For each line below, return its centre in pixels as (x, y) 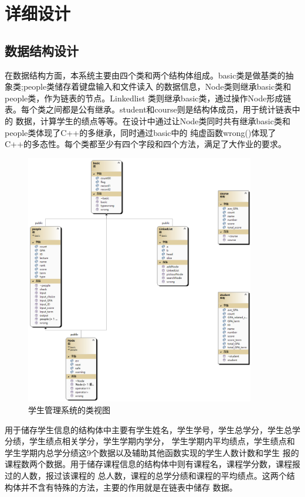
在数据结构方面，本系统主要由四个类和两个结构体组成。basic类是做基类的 (145, 75)
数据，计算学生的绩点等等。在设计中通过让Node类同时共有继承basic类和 (153, 120)
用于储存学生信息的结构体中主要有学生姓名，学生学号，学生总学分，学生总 (148, 429)
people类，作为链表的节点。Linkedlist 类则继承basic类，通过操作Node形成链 (148, 98)
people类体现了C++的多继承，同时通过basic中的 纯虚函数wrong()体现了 (140, 132)
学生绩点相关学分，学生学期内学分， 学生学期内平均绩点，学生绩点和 (162, 441)
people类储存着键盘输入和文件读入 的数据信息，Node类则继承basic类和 (157, 86)
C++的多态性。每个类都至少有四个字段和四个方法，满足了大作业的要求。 (145, 144)
